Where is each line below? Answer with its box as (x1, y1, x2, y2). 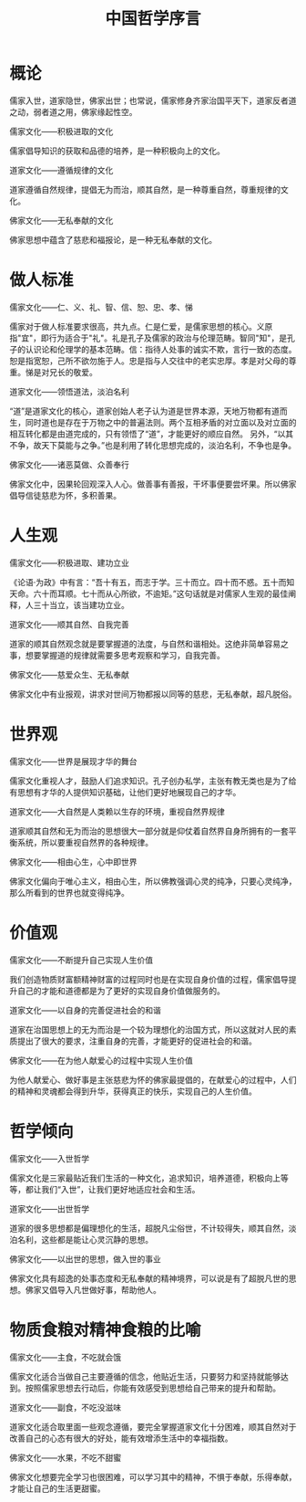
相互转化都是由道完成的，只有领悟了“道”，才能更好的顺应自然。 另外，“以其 (9, 428, 294, 439)
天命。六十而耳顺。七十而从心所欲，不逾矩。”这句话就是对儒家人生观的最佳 (9, 588, 289, 599)
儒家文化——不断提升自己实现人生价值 (9, 954, 153, 965)
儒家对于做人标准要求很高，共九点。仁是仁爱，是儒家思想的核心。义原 (9, 320, 273, 331)
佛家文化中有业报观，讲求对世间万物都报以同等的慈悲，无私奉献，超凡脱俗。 (9, 688, 297, 699)
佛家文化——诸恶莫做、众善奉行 (9, 458, 129, 470)
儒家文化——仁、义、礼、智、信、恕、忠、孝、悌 (9, 301, 193, 312)
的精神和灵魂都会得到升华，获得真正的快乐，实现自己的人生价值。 (9, 1086, 257, 1097)
